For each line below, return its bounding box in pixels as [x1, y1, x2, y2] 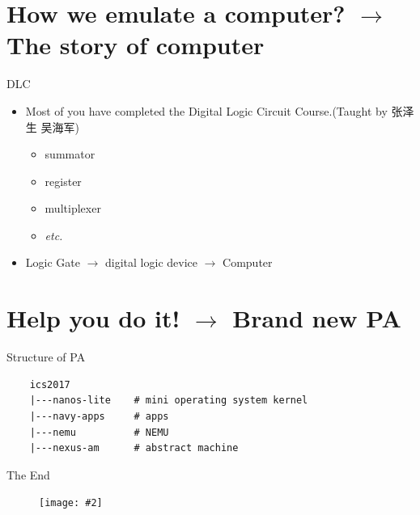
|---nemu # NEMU [29, 426, 169, 438]
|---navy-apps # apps [29, 410, 169, 422]
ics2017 [29, 378, 70, 390]
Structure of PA [6, 348, 86, 365]
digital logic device [105, 254, 197, 271]
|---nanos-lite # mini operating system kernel [29, 395, 308, 407]
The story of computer [6, 28, 265, 61]
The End [6, 466, 50, 483]
